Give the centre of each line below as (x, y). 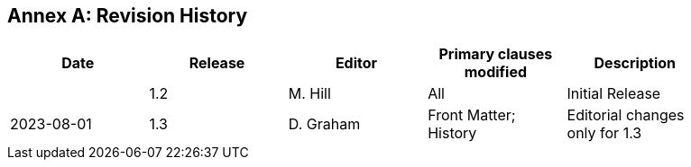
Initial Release (614, 94)
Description (635, 63)
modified (496, 72)
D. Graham (324, 124)
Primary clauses (496, 54)
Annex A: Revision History (128, 16)
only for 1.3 (604, 133)
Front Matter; (472, 115)
